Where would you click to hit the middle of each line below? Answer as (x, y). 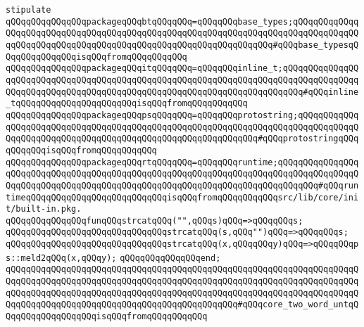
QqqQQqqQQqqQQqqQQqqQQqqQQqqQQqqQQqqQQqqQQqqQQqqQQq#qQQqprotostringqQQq (182, 139)
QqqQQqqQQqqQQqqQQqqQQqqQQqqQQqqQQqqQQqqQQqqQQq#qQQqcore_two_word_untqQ (182, 305)
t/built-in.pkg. (44, 209)
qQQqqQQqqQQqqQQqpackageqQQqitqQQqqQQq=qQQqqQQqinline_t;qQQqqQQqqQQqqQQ (182, 69)
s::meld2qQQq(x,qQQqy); (61, 258)
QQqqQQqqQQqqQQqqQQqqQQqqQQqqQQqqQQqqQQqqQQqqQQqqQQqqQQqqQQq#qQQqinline (182, 92)
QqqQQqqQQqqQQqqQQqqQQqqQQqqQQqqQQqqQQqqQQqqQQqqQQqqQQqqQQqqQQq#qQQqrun (182, 185)
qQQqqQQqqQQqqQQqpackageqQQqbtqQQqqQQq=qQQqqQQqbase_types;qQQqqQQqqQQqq (182, 21)
